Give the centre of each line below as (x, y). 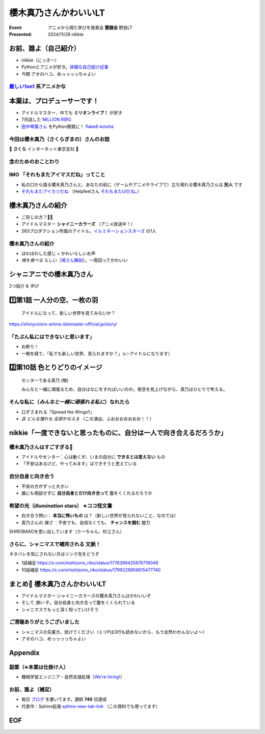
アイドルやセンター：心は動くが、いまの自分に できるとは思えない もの (93, 457)
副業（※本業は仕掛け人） (39, 667)
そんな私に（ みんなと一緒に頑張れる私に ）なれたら (69, 402)
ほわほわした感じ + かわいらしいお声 (58, 253)
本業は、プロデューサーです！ (54, 101)
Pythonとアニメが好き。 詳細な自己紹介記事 (65, 67)
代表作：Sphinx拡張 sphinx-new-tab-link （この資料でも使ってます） (91, 706)
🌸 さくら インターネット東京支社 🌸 (44, 149)
